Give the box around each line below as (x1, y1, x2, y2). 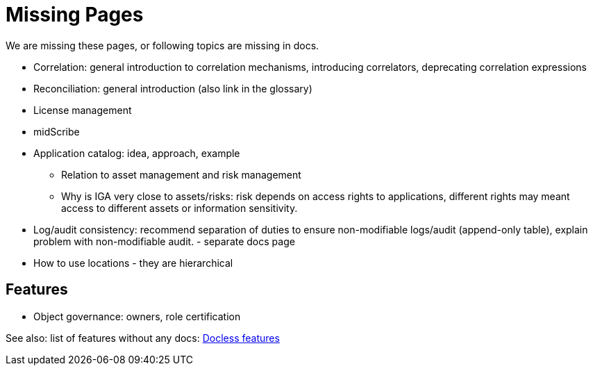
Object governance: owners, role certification (33, 310, 241, 322)
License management (33, 104, 132, 116)
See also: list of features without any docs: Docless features (6, 331, 280, 344)
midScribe (33, 125, 80, 138)
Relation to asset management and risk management (61, 168, 301, 181)
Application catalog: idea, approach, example (33, 147, 240, 159)
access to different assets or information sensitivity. (61, 201, 298, 214)
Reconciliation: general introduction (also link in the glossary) (33, 82, 312, 94)
